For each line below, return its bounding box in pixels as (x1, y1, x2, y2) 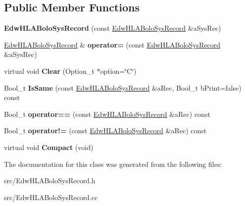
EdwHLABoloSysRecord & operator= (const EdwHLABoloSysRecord (4, 39, 221, 50)
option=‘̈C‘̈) (100, 65, 137, 76)
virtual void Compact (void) (4, 142, 94, 152)
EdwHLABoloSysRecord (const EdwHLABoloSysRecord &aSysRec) (4, 23, 221, 33)
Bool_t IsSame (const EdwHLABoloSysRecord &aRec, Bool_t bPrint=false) (4, 82, 242, 93)
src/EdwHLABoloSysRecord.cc (4, 192, 98, 202)
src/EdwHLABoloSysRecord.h (4, 175, 96, 186)
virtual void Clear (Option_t (4, 65, 95, 76)
